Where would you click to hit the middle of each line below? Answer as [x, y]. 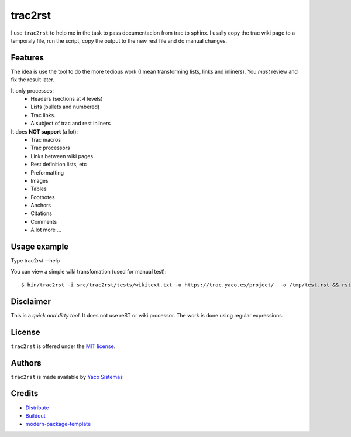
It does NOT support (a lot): [44, 131]
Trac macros [46, 139]
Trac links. [43, 115]
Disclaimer [31, 301]
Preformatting [47, 172]
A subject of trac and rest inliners [71, 124]
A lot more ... [46, 230]
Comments [44, 221]
